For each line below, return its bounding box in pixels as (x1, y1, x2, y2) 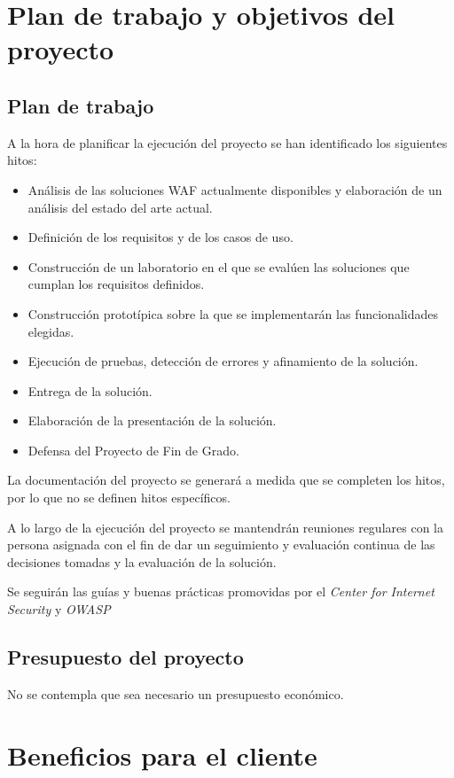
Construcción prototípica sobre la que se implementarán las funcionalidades (27, 304, 438, 323)
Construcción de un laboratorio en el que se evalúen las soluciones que (27, 257, 410, 276)
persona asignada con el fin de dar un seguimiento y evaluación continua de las (7, 535, 435, 554)
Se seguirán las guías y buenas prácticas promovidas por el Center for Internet (7, 582, 434, 601)
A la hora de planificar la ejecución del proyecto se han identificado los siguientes (7, 133, 448, 152)
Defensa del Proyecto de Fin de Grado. (27, 440, 239, 459)
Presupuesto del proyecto (7, 643, 244, 671)
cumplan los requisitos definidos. (27, 275, 205, 293)
